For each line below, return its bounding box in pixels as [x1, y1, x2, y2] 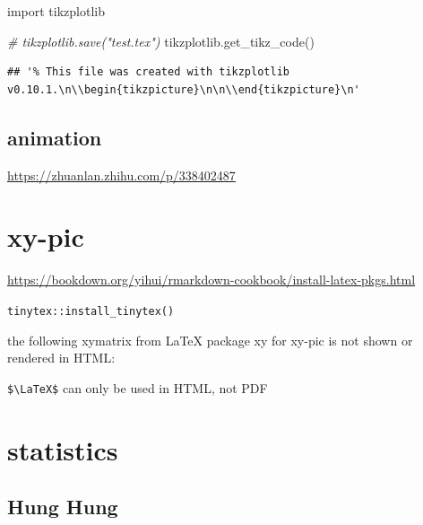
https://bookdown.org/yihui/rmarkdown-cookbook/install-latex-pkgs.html [7, 270, 416, 289]
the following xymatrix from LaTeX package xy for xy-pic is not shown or [7, 330, 413, 349]
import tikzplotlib [7, 2, 105, 20]
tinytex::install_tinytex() [7, 304, 175, 318]
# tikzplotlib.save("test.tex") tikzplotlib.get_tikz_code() [7, 31, 315, 50]
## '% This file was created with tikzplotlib [7, 66, 289, 79]
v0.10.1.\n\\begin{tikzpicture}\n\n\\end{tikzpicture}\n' [7, 83, 360, 96]
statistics [7, 431, 118, 468]
